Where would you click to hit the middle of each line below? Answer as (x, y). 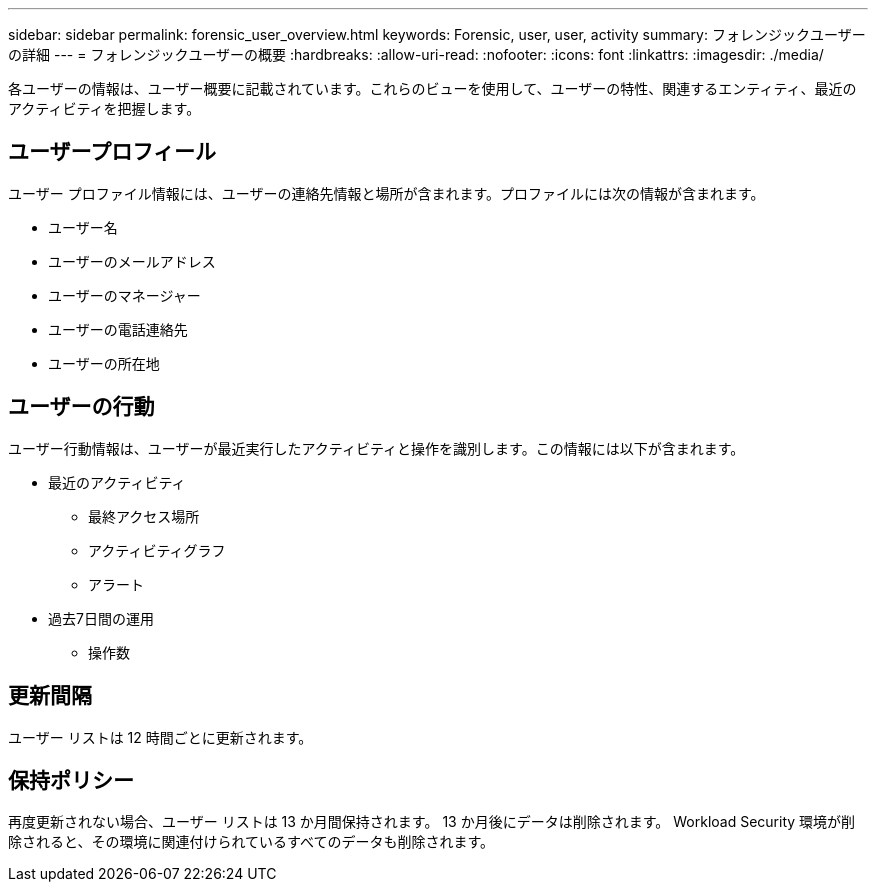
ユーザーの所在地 (104, 363)
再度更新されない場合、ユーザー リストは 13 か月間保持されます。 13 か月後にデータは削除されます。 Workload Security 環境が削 (432, 822)
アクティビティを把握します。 (104, 108)
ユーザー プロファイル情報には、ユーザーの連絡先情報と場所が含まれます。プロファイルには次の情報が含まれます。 (386, 193)
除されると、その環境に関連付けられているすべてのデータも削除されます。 (251, 842)
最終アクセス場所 (144, 516)
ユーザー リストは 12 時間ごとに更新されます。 (160, 737)
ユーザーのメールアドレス (132, 261)
